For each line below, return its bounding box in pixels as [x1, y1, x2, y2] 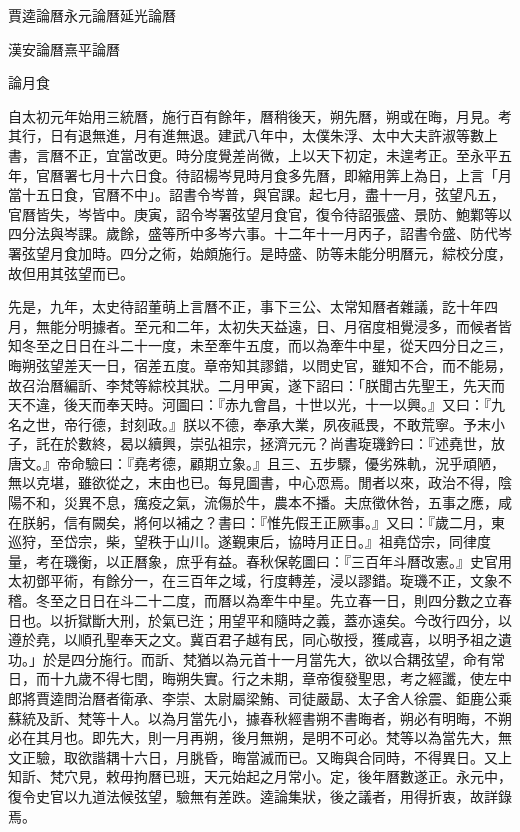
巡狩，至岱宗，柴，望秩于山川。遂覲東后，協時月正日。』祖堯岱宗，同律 [8, 531, 477, 552]
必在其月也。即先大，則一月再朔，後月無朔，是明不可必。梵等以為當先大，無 [8, 727, 512, 748]
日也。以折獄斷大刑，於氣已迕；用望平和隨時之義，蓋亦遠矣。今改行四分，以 [8, 609, 512, 630]
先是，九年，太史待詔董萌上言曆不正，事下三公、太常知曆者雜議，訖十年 [8, 296, 484, 317]
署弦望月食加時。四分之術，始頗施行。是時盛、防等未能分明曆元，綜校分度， [8, 242, 512, 263]
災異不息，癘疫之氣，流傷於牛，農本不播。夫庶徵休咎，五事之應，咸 [63, 492, 512, 513]
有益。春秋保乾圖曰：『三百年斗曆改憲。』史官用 [203, 550, 512, 571]
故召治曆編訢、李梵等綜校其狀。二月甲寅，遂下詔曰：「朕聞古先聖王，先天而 [8, 374, 505, 395]
